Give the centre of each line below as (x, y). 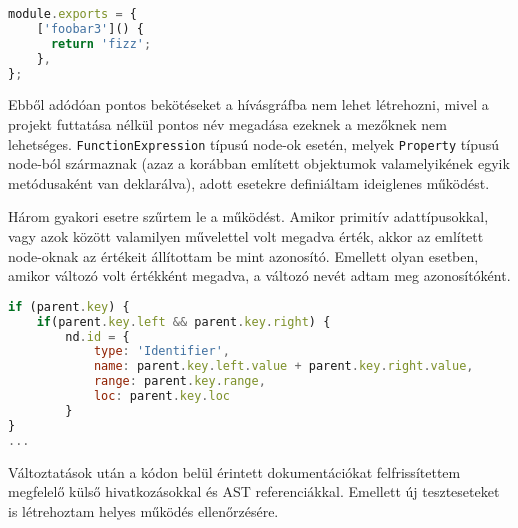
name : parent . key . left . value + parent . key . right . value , (283, 366)
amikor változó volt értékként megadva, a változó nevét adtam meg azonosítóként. (259, 275)
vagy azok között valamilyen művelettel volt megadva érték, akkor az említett (246, 236)
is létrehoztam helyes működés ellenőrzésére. (143, 510)
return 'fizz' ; (101, 43)
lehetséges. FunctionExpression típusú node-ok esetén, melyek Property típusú (254, 143)
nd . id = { (97, 336)
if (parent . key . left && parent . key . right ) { (183, 321)
